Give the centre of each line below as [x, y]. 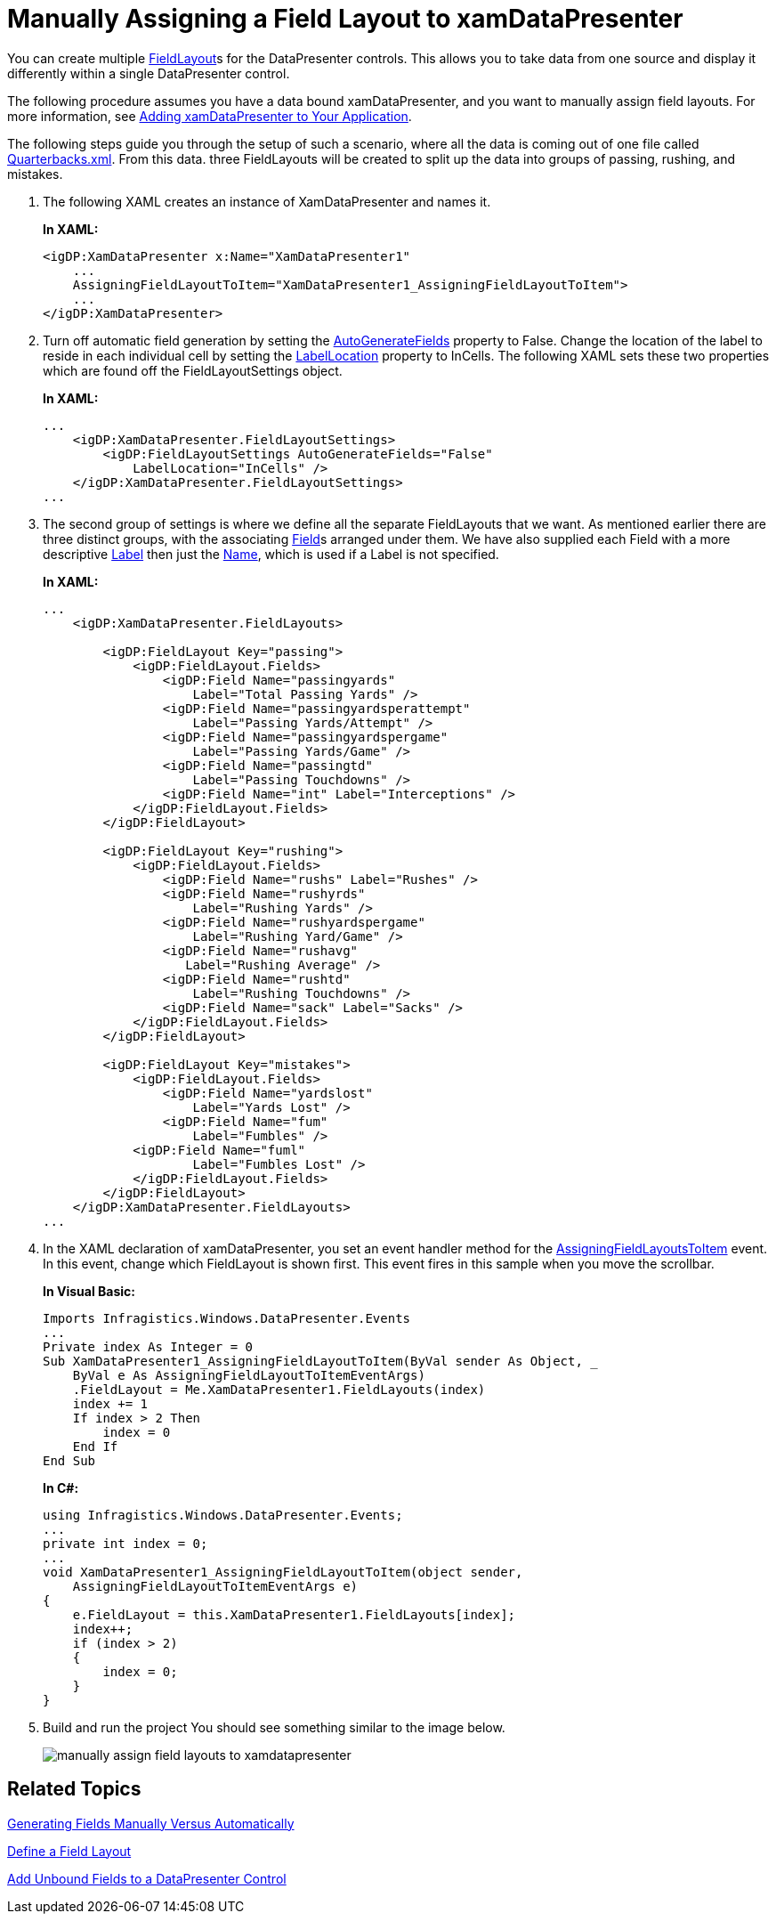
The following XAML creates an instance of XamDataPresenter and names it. [267, 201]
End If [95, 1446]
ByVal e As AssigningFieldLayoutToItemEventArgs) [249, 1375]
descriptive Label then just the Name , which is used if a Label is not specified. [271, 554]
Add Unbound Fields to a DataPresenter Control [147, 1878]
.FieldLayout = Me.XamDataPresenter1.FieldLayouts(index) [279, 1389]
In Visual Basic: [89, 1291]
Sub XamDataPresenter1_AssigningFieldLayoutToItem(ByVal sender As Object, [313, 1361]
